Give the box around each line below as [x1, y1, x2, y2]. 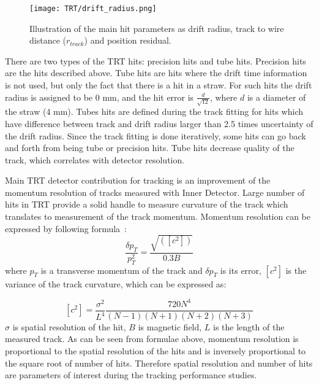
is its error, [220, 263, 261, 276]
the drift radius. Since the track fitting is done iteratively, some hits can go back [5, 129, 306, 142]
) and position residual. [84, 34, 171, 47]
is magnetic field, [138, 320, 202, 333]
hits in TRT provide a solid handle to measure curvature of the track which [5, 198, 288, 211]
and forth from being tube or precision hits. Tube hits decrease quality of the [5, 141, 295, 154]
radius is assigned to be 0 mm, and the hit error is [5, 90, 194, 103]
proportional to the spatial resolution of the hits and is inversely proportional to [5, 344, 306, 357]
